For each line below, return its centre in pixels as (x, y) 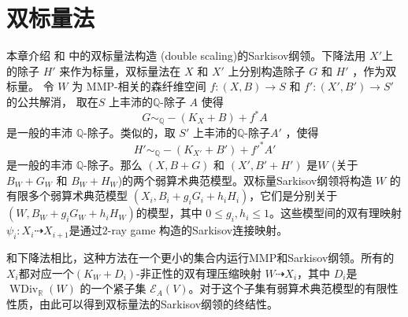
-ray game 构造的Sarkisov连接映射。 (198, 230)
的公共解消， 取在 (52, 101)
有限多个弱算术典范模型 (67, 195)
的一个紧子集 (113, 288)
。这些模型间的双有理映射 (336, 213)
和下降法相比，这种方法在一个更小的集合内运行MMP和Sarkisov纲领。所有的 (200, 257)
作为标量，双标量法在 (126, 70)
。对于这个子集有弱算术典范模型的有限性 (293, 288)
